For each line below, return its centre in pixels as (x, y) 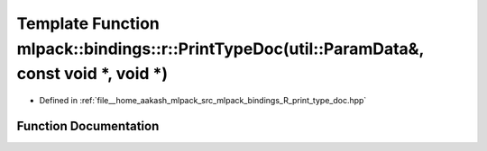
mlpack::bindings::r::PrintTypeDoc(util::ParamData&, (220, 49)
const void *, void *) (92, 74)
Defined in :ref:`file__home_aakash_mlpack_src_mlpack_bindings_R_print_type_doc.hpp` (203, 101)
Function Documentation (88, 126)
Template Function (88, 23)
